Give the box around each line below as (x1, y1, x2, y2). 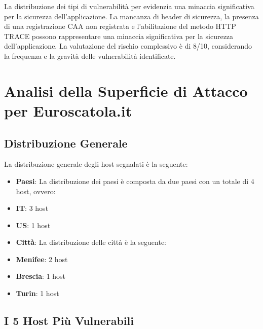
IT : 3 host (16, 203, 49, 213)
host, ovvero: (16, 186, 56, 196)
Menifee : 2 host (16, 253, 68, 264)
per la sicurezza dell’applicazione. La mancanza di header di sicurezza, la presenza (4, 11, 259, 21)
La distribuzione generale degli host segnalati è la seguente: (4, 159, 188, 169)
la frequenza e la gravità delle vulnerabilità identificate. (4, 50, 176, 61)
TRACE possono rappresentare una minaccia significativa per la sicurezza (4, 30, 234, 41)
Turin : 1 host (16, 288, 59, 299)
